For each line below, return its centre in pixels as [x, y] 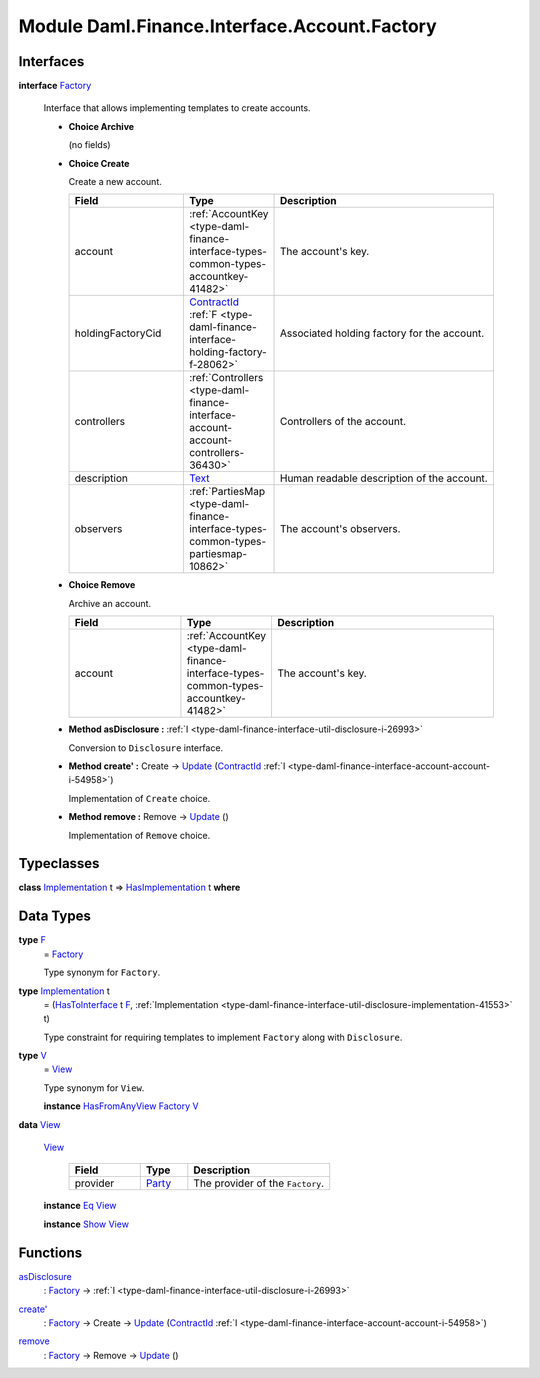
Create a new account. [115, 182]
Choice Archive [101, 126]
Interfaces [51, 61]
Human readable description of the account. [384, 478]
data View [39, 1124]
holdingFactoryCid [118, 333]
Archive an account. [110, 603]
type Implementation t [64, 991]
